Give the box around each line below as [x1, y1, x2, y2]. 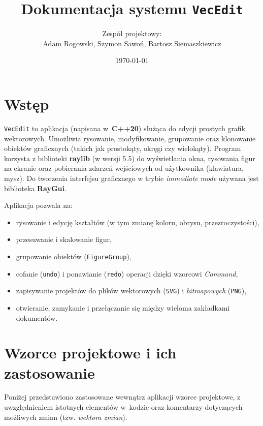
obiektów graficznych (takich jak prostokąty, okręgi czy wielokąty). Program [4, 143, 241, 154]
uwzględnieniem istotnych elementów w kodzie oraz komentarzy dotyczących [4, 402, 243, 412]
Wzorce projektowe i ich [4, 342, 177, 363]
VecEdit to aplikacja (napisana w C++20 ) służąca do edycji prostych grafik [4, 123, 246, 133]
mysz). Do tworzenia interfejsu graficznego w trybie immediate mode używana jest [4, 173, 259, 183]
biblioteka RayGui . [4, 182, 67, 193]
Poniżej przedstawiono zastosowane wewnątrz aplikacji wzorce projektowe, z [4, 391, 241, 402]
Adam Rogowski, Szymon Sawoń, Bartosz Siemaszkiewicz [43, 38, 221, 48]
